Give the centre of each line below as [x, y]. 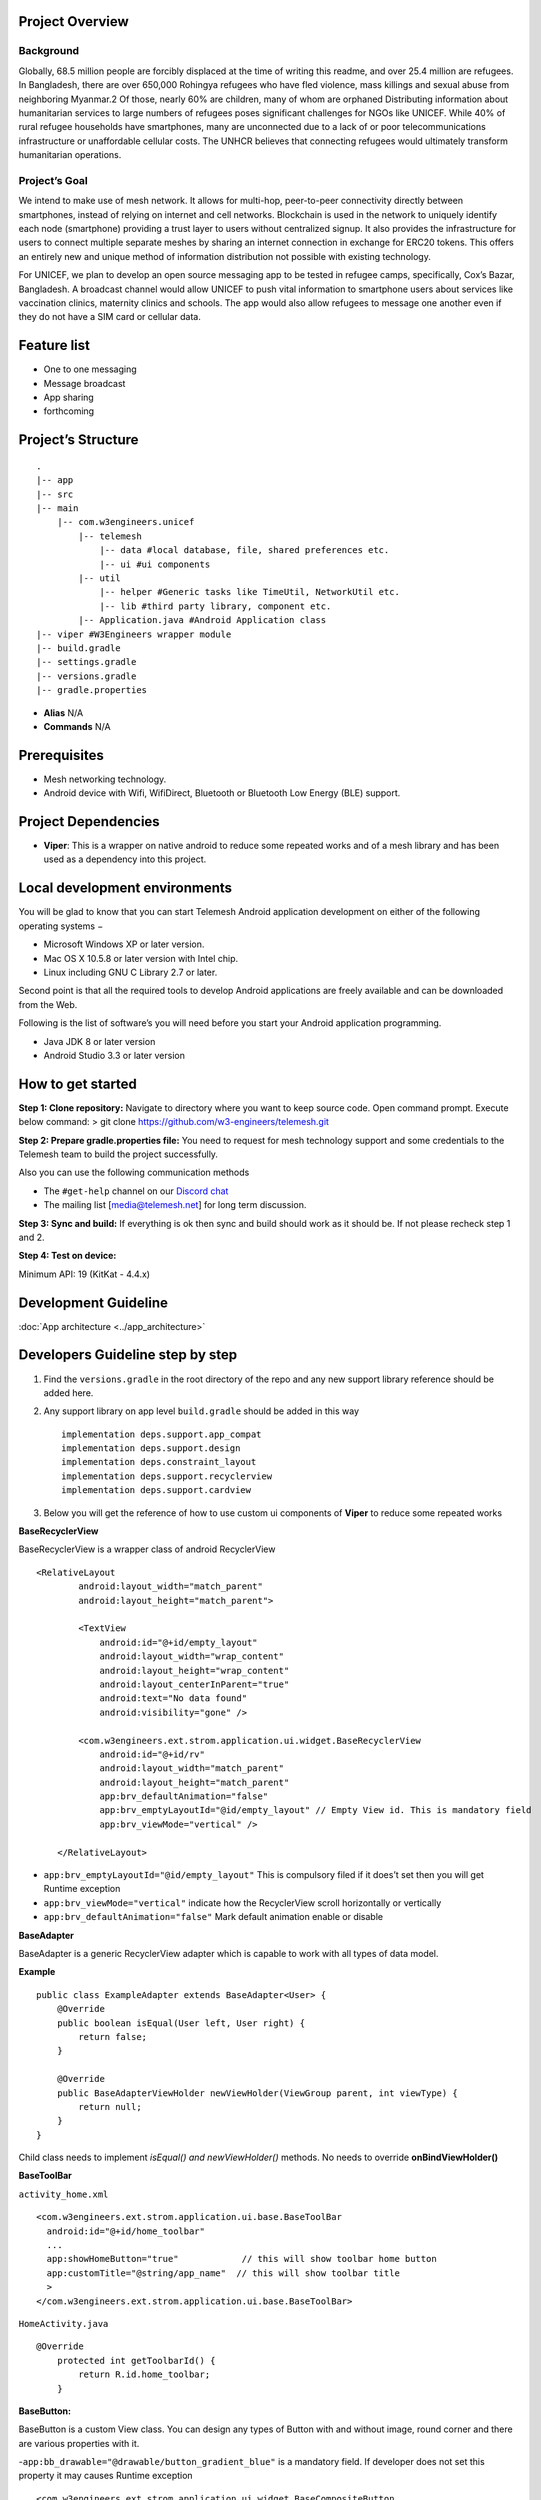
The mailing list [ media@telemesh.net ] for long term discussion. [175, 1205]
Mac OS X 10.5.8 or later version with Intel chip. [141, 958]
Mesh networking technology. [105, 779]
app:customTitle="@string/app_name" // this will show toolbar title [223, 2273]
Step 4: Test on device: [67, 1256]
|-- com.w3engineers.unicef [125, 522]
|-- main [57, 508]
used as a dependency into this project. [125, 859]
